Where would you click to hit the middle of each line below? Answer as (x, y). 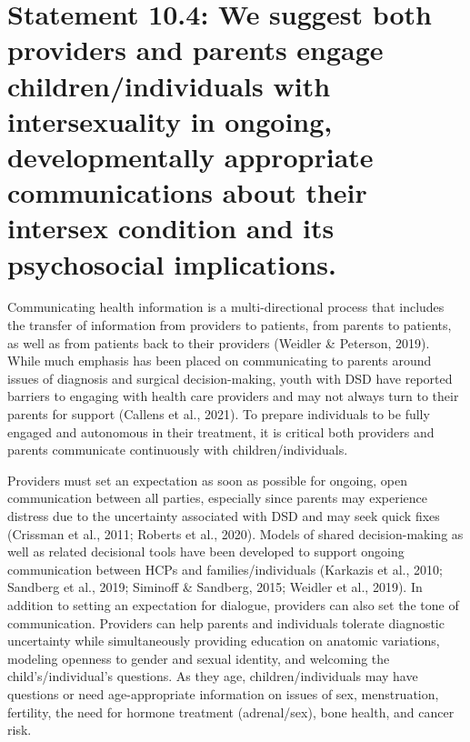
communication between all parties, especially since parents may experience (217, 498)
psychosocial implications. (172, 263)
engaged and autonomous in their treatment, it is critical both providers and (221, 431)
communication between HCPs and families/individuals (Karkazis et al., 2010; (225, 569)
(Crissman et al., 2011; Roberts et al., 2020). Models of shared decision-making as (235, 533)
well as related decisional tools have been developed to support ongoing (206, 551)
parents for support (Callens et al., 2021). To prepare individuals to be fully (219, 414)
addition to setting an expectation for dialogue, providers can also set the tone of (233, 604)
